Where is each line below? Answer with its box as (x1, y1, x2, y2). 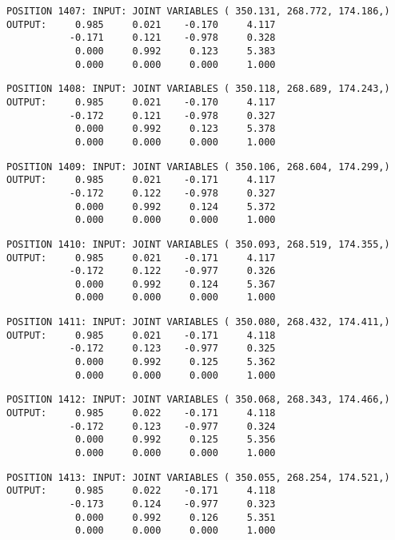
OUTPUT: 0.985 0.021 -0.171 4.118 (6, 329, 276, 341)
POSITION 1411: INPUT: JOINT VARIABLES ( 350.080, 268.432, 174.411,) (6, 316, 390, 328)
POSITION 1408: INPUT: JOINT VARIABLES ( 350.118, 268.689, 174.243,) (6, 83, 390, 95)
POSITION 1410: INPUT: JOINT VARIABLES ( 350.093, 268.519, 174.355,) (6, 238, 390, 250)
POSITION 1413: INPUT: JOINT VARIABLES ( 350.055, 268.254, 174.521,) (6, 471, 390, 483)
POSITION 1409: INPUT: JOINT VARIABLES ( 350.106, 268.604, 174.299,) (6, 161, 390, 173)
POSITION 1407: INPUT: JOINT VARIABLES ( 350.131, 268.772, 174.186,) (6, 6, 390, 17)
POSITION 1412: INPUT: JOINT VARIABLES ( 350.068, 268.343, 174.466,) (6, 394, 390, 406)
